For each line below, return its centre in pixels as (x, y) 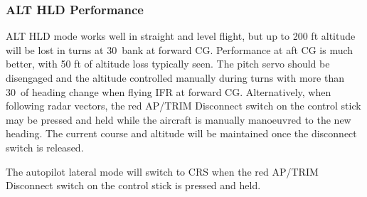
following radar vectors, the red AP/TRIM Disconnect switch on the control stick (183, 106)
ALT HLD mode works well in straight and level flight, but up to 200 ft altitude (181, 36)
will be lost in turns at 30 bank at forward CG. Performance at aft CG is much (180, 49)
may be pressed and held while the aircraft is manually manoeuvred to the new (179, 119)
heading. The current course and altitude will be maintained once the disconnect (181, 133)
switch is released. (45, 147)
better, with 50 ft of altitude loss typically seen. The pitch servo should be (168, 64)
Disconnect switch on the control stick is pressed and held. (133, 185)
